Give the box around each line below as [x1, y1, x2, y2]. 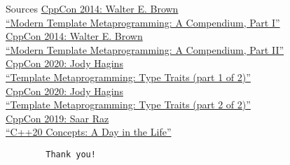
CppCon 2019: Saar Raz [6, 110, 109, 125]
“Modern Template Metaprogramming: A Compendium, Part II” [6, 42, 284, 57]
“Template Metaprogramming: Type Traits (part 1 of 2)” [6, 69, 251, 84]
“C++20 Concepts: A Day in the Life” [6, 124, 172, 139]
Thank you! [46, 149, 96, 159]
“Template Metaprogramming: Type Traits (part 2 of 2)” [6, 97, 251, 112]
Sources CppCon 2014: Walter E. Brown [6, 1, 179, 15]
